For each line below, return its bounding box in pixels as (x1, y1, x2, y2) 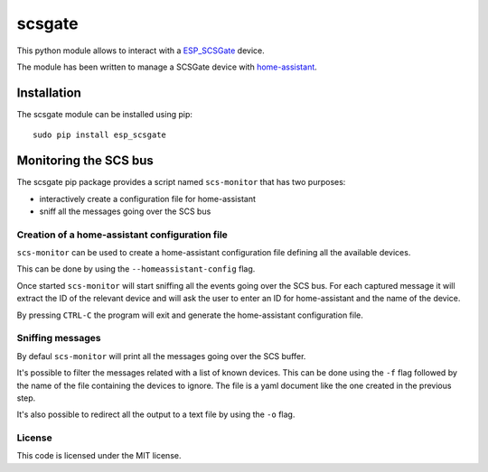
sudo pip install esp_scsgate (33, 130, 167, 140)
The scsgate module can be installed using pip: (16, 108, 193, 119)
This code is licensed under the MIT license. (16, 450, 182, 461)
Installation (16, 85, 81, 100)
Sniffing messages (16, 332, 101, 345)
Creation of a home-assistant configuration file (16, 228, 228, 241)
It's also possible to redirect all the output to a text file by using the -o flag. (16, 409, 296, 420)
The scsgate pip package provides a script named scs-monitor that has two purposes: (16, 177, 346, 188)
